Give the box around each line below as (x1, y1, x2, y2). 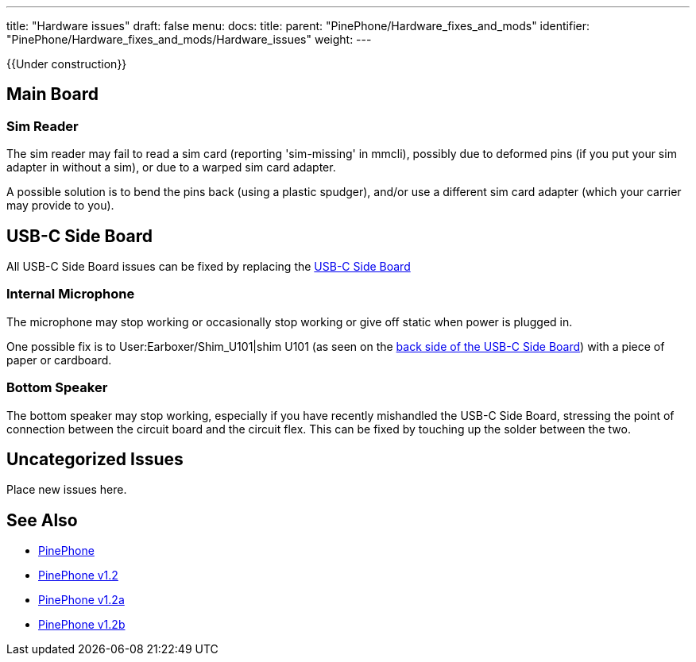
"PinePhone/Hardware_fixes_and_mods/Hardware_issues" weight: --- (6, 33, 372, 46)
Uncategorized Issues (6, 448, 184, 469)
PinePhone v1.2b (38, 618, 126, 632)
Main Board (6, 84, 99, 105)
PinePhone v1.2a (38, 593, 125, 607)
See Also (6, 510, 78, 530)
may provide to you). (6, 198, 114, 213)
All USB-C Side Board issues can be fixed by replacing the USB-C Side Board (6, 260, 411, 274)
